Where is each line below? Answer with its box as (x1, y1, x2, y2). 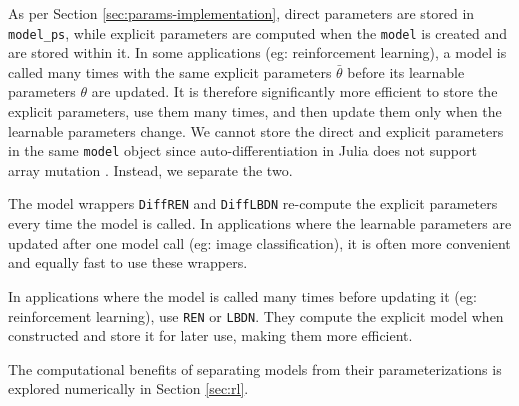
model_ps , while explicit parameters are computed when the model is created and (8, 22, 507, 43)
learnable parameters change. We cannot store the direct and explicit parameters (8, 120, 504, 141)
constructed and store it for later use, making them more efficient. (8, 325, 413, 346)
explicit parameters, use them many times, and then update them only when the (8, 101, 502, 122)
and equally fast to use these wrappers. (8, 252, 248, 273)
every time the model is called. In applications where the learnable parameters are (8, 213, 512, 234)
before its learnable (347, 61, 465, 82)
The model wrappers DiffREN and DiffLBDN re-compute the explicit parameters (8, 193, 498, 214)
